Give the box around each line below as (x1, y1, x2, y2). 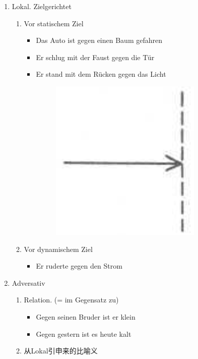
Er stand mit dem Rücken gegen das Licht (36, 69, 166, 79)
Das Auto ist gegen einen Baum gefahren (36, 35, 163, 45)
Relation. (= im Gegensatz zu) (24, 294, 119, 305)
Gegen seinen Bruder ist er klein (36, 311, 136, 322)
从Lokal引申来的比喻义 (24, 345, 98, 356)
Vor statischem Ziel (24, 18, 84, 28)
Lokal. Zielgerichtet (12, 1, 72, 11)
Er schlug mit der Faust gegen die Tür (36, 52, 155, 62)
